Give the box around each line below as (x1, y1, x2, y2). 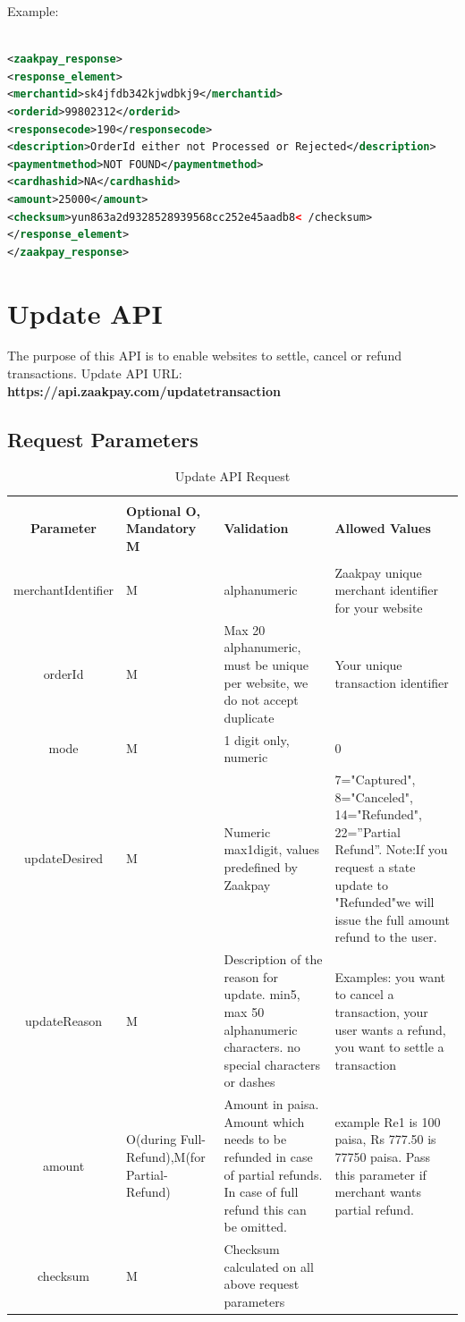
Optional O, (126, 501, 201, 520)
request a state (334, 858, 416, 877)
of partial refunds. (224, 1165, 323, 1183)
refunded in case (224, 1148, 313, 1166)
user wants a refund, (334, 1020, 446, 1038)
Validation (224, 519, 289, 538)
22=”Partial (334, 822, 401, 841)
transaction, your (334, 1003, 428, 1021)
